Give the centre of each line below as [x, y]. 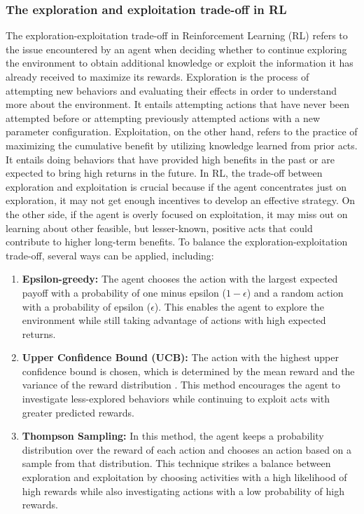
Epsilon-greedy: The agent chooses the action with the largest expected [180, 279]
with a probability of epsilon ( [86, 306]
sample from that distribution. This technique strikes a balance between [176, 463]
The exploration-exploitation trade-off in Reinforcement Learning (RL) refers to [177, 35]
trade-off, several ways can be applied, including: [110, 255]
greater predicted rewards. [78, 412]
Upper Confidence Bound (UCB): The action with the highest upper [180, 357]
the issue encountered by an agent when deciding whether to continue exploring [176, 49]
